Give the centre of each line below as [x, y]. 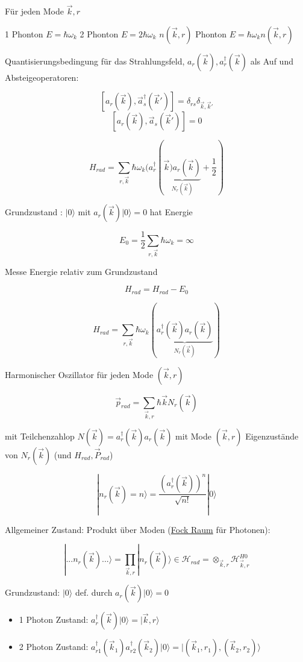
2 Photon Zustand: [54, 647]
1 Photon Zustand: [54, 619]
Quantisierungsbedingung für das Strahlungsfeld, [95, 61]
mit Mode [193, 436]
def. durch [94, 592]
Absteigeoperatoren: [42, 77]
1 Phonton [24, 33]
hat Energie [171, 212]
